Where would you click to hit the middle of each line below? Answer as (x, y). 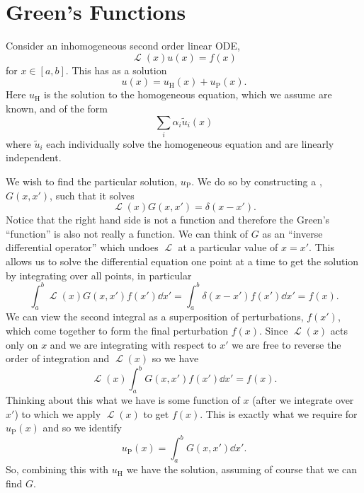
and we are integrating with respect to (133, 344)
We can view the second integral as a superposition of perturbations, (155, 317)
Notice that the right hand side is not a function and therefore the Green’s (168, 220)
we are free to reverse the (286, 344)
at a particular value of (228, 247)
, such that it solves (92, 195)
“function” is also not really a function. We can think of (127, 233)
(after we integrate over (303, 400)
